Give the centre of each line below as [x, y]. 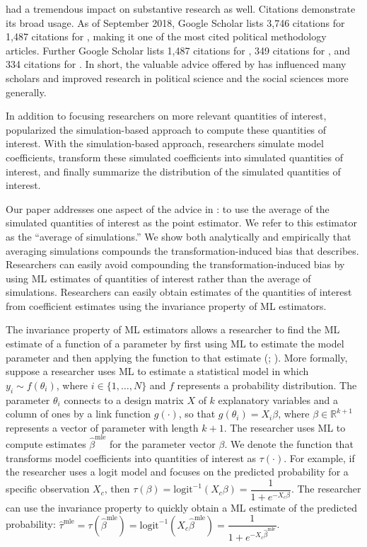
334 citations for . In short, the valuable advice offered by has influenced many [176, 64]
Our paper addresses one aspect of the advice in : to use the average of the [168, 208]
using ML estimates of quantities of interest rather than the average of [158, 278]
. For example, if [319, 457]
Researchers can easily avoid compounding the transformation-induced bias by [175, 264]
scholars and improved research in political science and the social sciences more [177, 77]
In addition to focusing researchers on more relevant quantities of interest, [166, 116]
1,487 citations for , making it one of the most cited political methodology [166, 36]
